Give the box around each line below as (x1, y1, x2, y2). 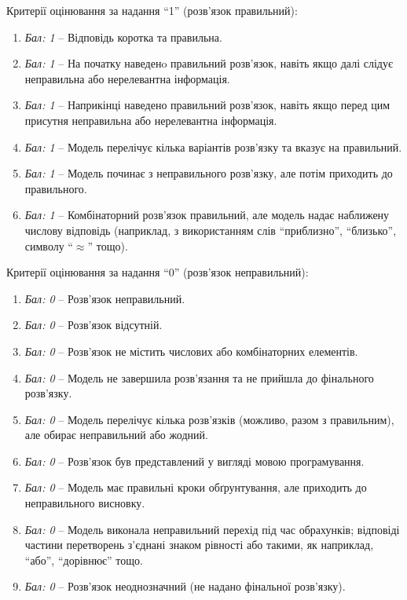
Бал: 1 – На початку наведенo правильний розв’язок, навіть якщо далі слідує (24, 55, 393, 71)
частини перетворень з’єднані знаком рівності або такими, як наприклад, (24, 536, 374, 553)
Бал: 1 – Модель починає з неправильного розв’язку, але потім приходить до (24, 165, 393, 181)
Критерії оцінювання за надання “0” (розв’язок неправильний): (6, 264, 309, 280)
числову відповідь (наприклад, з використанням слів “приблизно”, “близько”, (24, 221, 397, 238)
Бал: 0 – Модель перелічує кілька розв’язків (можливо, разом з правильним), (24, 411, 394, 427)
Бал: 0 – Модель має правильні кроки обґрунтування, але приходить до (24, 479, 367, 496)
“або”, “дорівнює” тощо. (24, 551, 143, 568)
